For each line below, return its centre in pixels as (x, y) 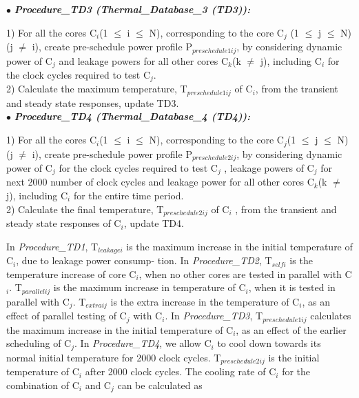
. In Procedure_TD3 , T (214, 316)
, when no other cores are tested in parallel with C (245, 273)
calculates (331, 316)
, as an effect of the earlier (291, 329)
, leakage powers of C (269, 167)
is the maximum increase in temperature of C (150, 287)
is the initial (294, 357)
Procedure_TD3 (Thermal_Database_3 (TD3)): (132, 9)
